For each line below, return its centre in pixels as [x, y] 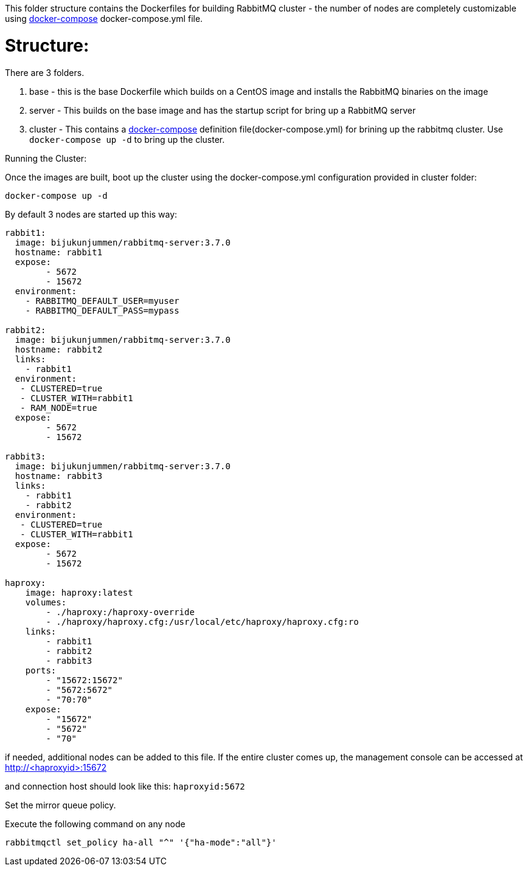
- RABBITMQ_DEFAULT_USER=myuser [102, 301]
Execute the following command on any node [95, 824]
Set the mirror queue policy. [61, 805]
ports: [41, 670]
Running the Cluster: [46, 158]
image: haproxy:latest [79, 592]
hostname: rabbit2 [59, 349]
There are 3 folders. [45, 72]
